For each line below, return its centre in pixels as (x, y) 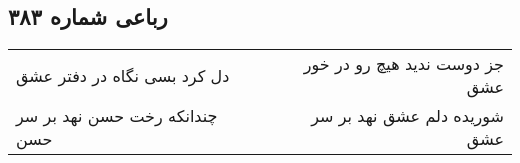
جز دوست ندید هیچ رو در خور (403, 64)
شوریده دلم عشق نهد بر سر (407, 116)
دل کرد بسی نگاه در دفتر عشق (123, 75)
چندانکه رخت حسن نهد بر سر (117, 116)
